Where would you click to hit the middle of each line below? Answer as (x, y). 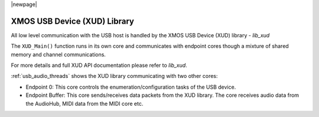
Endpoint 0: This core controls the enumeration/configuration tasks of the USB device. (131, 87)
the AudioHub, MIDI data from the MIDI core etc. (84, 103)
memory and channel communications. (58, 54)
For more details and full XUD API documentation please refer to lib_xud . (99, 66)
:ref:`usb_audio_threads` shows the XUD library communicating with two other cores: (114, 76)
